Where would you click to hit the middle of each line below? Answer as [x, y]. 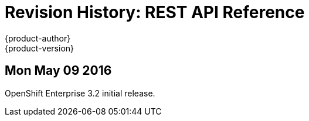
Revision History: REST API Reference [155, 12]
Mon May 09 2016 [58, 71]
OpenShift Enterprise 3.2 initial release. [80, 93]
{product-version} [40, 48]
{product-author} [38, 38]
